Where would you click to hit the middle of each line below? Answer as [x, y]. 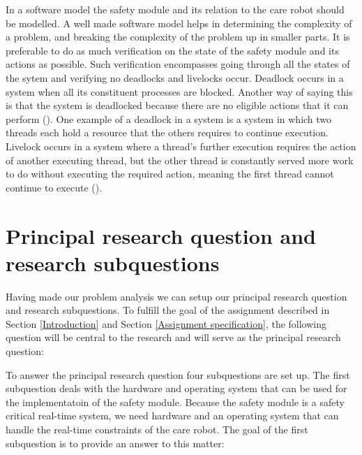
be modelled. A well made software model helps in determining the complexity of [179, 23]
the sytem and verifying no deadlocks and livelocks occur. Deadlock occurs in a [175, 77]
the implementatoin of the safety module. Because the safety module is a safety [175, 402]
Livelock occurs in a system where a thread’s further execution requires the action [181, 146]
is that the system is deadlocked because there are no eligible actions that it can [177, 105]
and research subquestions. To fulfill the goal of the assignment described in [168, 310]
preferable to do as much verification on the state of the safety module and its [172, 50]
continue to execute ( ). [54, 187]
